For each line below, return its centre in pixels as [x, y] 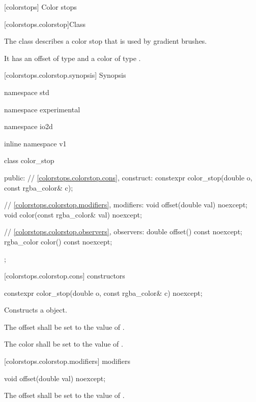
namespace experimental [42, 109]
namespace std [27, 92]
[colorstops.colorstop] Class [45, 24]
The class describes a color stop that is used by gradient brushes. [106, 41]
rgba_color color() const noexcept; [58, 241]
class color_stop [29, 160]
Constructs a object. [36, 310]
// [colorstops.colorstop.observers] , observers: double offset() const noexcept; [123, 231]
